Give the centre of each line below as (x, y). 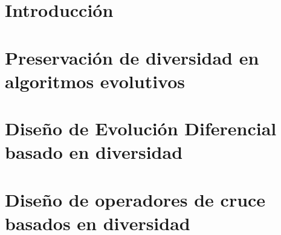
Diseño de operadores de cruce (135, 199)
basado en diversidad (94, 152)
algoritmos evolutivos (95, 81)
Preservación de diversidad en (132, 57)
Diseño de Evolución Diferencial (141, 128)
